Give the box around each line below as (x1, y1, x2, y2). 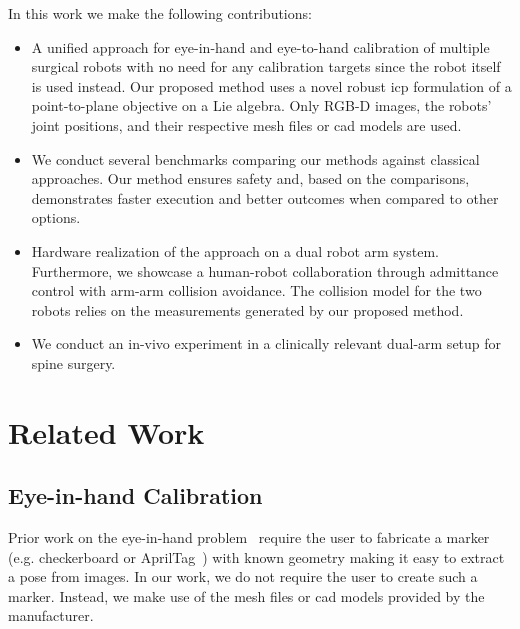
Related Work (8, 411, 205, 452)
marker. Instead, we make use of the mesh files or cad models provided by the (8, 585, 485, 606)
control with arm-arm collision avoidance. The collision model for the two (31, 280, 482, 301)
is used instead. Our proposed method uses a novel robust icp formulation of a (31, 75, 512, 96)
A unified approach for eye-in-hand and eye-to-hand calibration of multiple (31, 36, 490, 57)
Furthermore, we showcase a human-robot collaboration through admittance (31, 260, 499, 281)
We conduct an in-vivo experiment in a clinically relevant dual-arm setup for (31, 333, 502, 354)
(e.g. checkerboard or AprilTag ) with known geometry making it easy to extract (8, 546, 505, 567)
